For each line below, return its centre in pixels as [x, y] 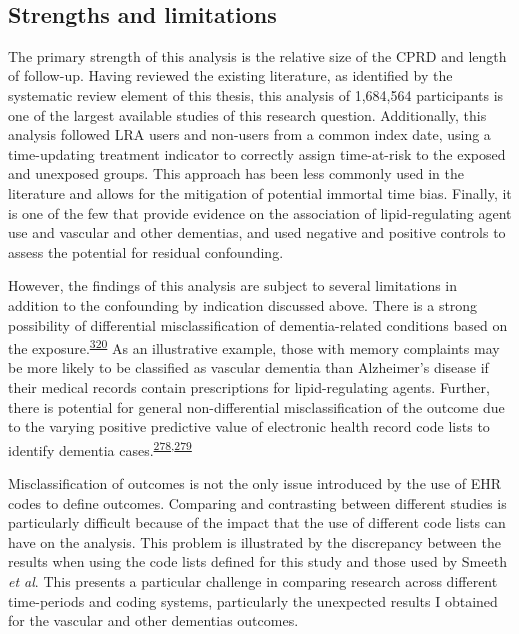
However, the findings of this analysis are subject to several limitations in [233, 285]
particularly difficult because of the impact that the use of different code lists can [257, 522]
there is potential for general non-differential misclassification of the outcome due [256, 406]
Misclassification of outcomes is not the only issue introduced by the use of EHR [254, 482]
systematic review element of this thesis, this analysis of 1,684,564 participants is [256, 94]
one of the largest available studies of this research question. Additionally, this [247, 114]
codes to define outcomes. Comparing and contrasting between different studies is [257, 502]
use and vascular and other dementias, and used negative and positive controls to [257, 232]
